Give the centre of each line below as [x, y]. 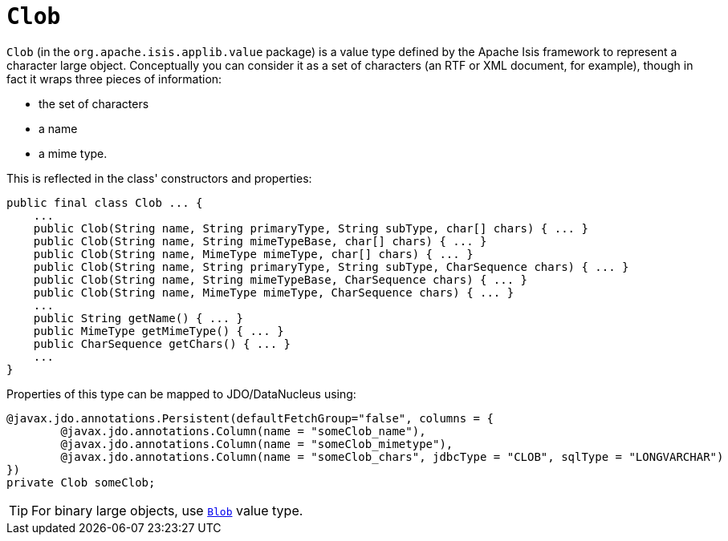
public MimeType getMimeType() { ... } [159, 331]
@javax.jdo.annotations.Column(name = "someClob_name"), [243, 431]
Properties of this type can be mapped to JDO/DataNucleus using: [181, 394]
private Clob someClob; [81, 482]
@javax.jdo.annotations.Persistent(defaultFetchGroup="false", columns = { [250, 418]
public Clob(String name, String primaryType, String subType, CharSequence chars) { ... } [331, 266]
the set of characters [94, 103]
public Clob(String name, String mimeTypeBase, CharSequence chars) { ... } [281, 279]
